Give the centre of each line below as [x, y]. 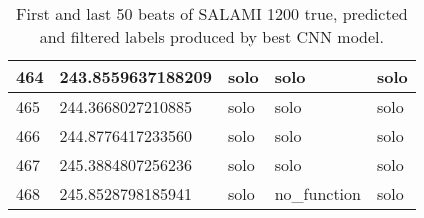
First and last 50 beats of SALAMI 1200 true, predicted [212, 13]
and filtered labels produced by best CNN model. [212, 36]
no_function [317, 193]
